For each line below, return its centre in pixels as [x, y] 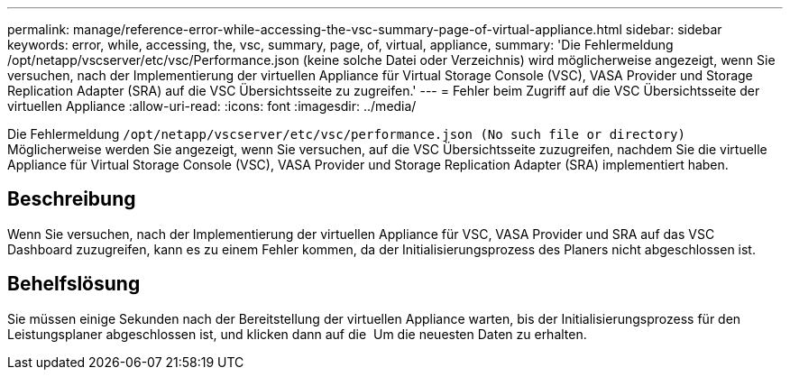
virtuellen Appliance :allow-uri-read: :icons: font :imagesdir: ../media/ [212, 106]
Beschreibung [72, 199]
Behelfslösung [74, 284]
